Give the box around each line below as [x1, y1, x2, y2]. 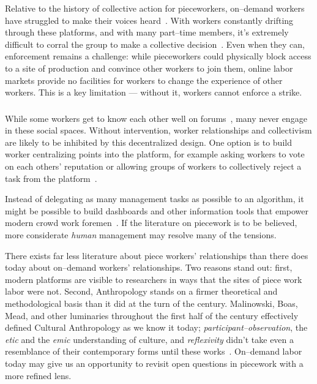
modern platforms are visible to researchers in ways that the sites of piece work [5, 273, 302, 285]
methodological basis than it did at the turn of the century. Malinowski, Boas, [5, 296, 298, 309]
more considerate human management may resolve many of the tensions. [5, 228, 277, 241]
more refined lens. [5, 369, 72, 382]
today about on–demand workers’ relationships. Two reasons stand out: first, [5, 261, 293, 274]
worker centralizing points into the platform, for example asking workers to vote [5, 148, 305, 160]
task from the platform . [5, 171, 97, 184]
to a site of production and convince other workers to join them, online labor [5, 61, 293, 74]
